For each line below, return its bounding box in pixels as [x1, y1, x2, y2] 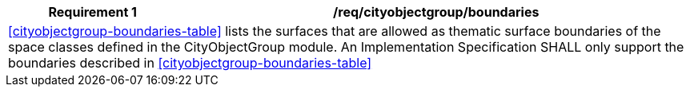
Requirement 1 [48, 4, 138, 20]
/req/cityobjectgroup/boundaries [333, 4, 540, 20]
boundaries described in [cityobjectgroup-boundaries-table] [8, 55, 372, 71]
